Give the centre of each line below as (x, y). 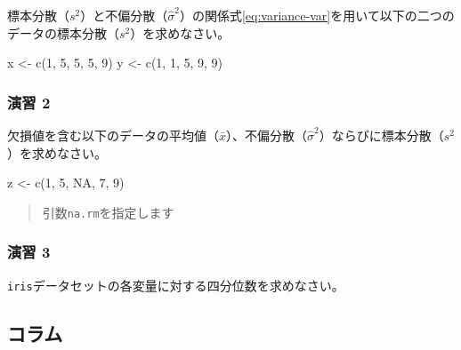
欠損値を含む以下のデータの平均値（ (113, 135)
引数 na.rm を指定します (108, 212)
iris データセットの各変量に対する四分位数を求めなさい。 (176, 285)
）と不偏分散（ (124, 15)
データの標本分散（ (63, 32)
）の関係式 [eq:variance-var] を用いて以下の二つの (317, 15)
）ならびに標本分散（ (381, 135)
